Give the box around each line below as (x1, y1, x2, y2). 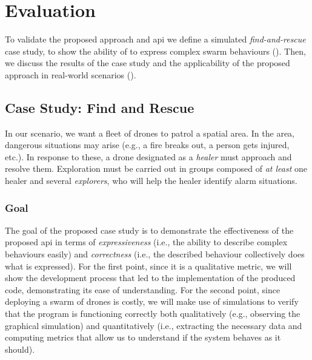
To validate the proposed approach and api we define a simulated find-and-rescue (5, 33, 306, 46)
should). (5, 342, 35, 355)
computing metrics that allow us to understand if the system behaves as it (5, 331, 281, 344)
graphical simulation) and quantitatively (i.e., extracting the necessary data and (5, 319, 302, 331)
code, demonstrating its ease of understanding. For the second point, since (5, 283, 280, 296)
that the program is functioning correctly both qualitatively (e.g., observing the (5, 307, 300, 320)
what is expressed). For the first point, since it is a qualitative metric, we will (5, 259, 292, 272)
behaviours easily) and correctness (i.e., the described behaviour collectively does (5, 248, 305, 260)
